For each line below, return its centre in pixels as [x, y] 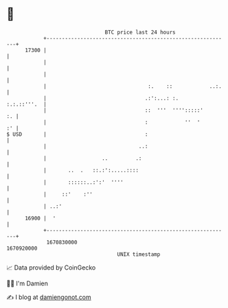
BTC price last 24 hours [140, 32]
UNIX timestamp [139, 254]
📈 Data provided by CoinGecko [51, 268]
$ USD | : [77, 134]
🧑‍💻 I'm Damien [27, 283]
